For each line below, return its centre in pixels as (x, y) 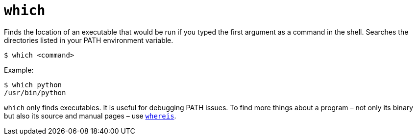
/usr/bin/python (35, 92)
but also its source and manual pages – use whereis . (90, 116)
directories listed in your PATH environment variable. (89, 40)
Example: (19, 70)
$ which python (33, 85)
